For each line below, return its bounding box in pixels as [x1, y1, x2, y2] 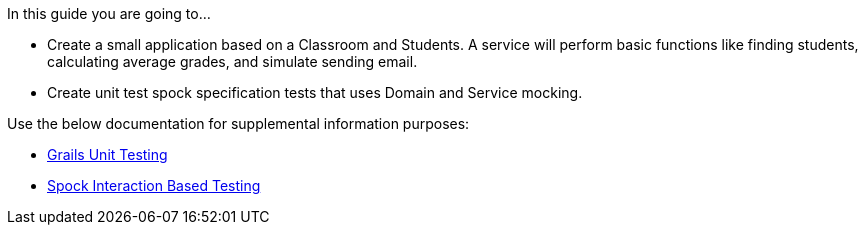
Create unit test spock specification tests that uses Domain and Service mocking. [47, 84, 583, 101]
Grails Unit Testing [47, 146, 168, 163]
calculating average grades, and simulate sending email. [47, 53, 418, 70]
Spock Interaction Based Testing [47, 177, 261, 194]
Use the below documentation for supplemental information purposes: [7, 115, 470, 132]
